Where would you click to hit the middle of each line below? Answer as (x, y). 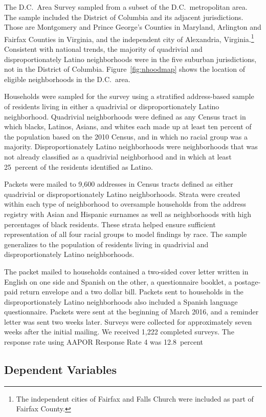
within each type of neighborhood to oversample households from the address (125, 204)
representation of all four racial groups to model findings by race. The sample (126, 234)
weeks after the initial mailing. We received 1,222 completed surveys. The (119, 332)
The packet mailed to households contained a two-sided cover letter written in (126, 271)
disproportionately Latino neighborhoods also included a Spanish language (121, 301)
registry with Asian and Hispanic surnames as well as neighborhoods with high (128, 214)
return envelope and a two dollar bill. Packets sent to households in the (132, 292)
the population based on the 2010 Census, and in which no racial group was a (126, 136)
